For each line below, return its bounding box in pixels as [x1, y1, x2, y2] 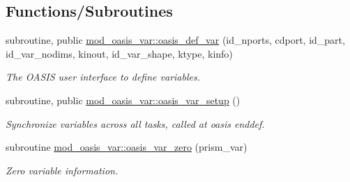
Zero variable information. [6, 163, 119, 177]
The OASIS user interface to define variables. [6, 69, 200, 84]
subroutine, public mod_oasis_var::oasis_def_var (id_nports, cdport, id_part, [6, 33, 345, 47]
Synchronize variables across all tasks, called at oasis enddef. [6, 116, 265, 131]
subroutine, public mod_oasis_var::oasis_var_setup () [6, 92, 241, 107]
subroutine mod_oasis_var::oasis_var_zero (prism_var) [6, 140, 248, 154]
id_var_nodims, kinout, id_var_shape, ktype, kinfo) [6, 46, 233, 60]
